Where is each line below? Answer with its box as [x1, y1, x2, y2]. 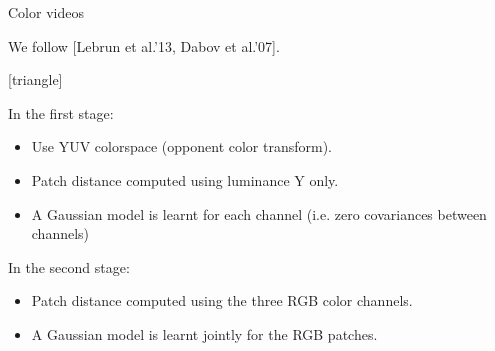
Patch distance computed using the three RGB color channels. [31, 290, 413, 311]
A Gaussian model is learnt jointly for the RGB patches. [31, 323, 378, 344]
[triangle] [8, 69, 63, 90]
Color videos [8, 2, 84, 22]
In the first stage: [8, 102, 114, 123]
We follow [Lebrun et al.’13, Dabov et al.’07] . [8, 35, 280, 56]
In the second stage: [8, 256, 130, 277]
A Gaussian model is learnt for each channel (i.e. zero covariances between [31, 203, 487, 224]
